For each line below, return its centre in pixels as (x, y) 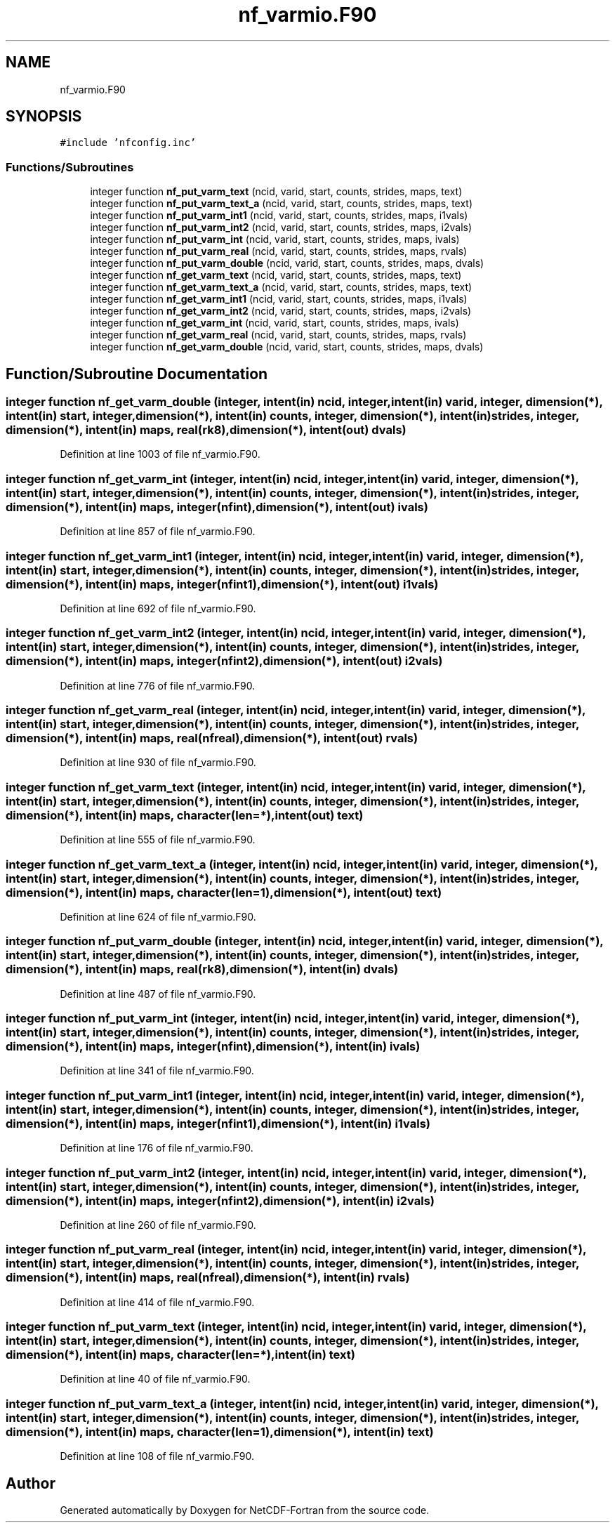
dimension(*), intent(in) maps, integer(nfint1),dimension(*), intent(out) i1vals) (222, 584)
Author (31, 1483)
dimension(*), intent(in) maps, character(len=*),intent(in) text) (180, 1355)
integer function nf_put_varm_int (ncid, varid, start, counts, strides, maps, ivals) (275, 239)
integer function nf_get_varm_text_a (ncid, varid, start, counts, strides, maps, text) (281, 287)
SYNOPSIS (44, 117)
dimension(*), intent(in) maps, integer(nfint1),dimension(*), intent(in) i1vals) (218, 1123)
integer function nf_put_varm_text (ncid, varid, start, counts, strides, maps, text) (276, 192)
